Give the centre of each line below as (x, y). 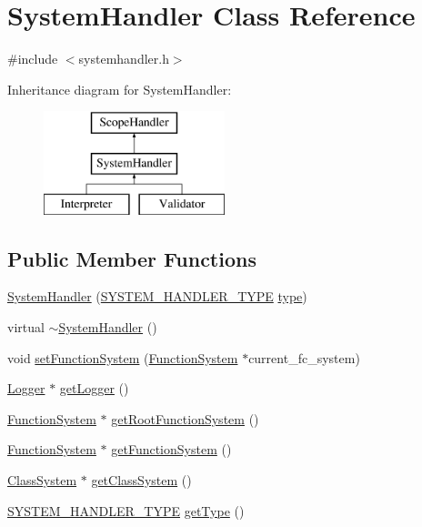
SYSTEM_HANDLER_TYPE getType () (126, 510)
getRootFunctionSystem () (185, 418)
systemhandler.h (124, 59)
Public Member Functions (132, 258)
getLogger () (94, 388)
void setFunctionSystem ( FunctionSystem (123, 357)
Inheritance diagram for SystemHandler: (120, 89)
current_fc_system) (304, 357)
